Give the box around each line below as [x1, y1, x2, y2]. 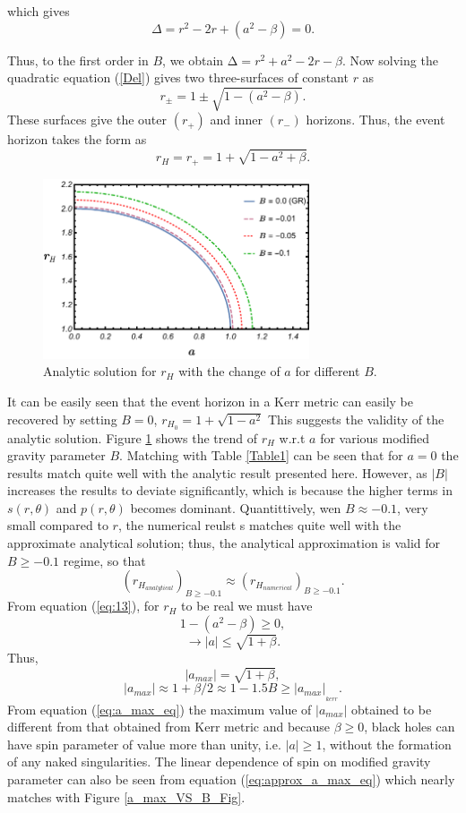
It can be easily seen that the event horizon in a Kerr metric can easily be [7, 392, 413, 411]
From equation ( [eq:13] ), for [7, 596, 160, 615]
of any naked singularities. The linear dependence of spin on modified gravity [7, 752, 431, 771]
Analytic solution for [43, 362, 157, 381]
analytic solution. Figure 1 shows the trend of [7, 428, 257, 447]
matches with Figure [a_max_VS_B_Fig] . [7, 787, 246, 806]
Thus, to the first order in [7, 50, 149, 69]
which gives [7, 2, 70, 20]
